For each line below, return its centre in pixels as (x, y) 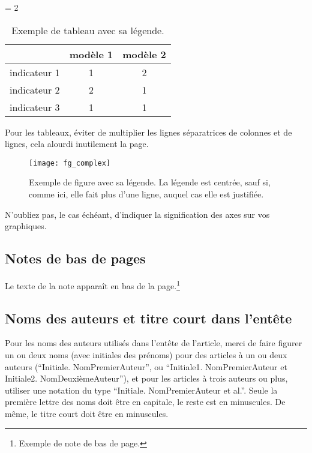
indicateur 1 (35, 72)
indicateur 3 (35, 107)
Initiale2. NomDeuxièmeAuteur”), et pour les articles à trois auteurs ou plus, (146, 378)
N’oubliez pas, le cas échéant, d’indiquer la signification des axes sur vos (137, 214)
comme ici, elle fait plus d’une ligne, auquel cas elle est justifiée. (146, 194)
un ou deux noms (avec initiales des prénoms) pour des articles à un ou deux (146, 355)
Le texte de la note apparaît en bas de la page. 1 (92, 285)
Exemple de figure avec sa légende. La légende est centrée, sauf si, (150, 182)
